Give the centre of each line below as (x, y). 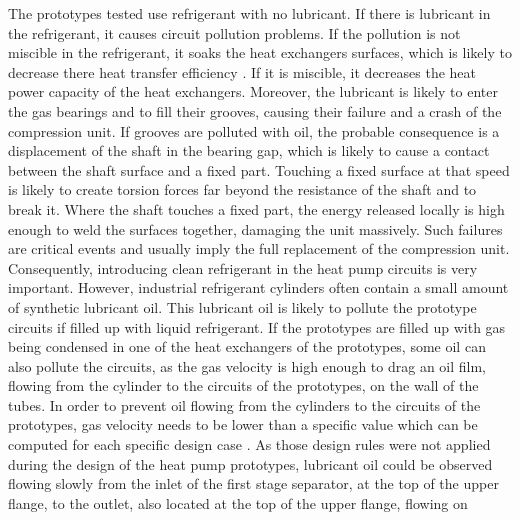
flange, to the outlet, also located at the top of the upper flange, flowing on (238, 502)
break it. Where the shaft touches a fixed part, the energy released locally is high (256, 208)
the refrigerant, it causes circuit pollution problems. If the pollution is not (234, 32)
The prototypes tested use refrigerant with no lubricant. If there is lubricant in (249, 13)
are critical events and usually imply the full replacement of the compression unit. (259, 248)
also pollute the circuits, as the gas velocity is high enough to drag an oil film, (247, 365)
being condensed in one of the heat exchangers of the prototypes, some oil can (247, 346)
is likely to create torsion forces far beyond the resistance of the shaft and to (242, 189)
